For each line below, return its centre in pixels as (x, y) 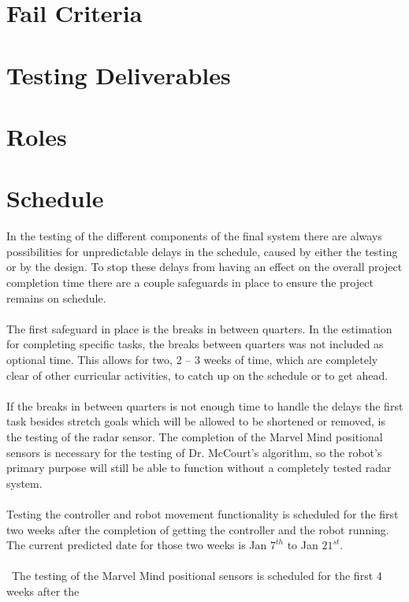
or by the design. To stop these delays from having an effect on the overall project (204, 267)
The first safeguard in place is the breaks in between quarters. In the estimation (199, 328)
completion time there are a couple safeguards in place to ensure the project (190, 282)
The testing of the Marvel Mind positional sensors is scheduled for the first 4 (197, 576)
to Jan (303, 545)
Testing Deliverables (119, 74)
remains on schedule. (56, 297)
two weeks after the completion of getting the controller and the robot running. (198, 529)
